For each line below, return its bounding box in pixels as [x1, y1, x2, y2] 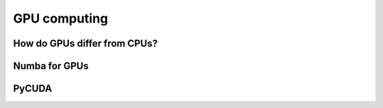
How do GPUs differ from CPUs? [13, 37, 158, 49]
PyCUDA [13, 83, 52, 95]
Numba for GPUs [13, 60, 89, 72]
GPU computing [13, 11, 109, 26]
